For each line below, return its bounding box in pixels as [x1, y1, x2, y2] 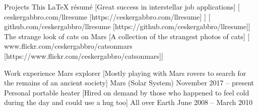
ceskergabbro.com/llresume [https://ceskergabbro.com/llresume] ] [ [4, 11, 211, 22]
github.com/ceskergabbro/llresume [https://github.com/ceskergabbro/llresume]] [4, 21, 250, 32]
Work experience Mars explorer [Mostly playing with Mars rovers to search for [4, 67, 246, 78]
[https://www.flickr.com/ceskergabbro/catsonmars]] [4, 50, 163, 61]
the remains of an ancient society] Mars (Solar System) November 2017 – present [4, 77, 254, 88]
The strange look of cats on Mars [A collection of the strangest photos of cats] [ [4, 31, 250, 41]
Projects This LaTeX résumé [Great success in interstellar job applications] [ [4, 2, 240, 12]
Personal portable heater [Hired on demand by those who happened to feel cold [4, 87, 249, 97]
